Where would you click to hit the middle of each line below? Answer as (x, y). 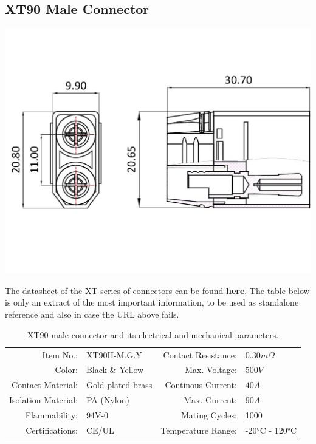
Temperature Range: (199, 430)
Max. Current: (210, 400)
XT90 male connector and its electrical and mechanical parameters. (153, 334)
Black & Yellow (115, 370)
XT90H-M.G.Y (114, 354)
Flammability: (51, 415)
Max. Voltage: (211, 370)
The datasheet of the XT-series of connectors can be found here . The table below (157, 290)
